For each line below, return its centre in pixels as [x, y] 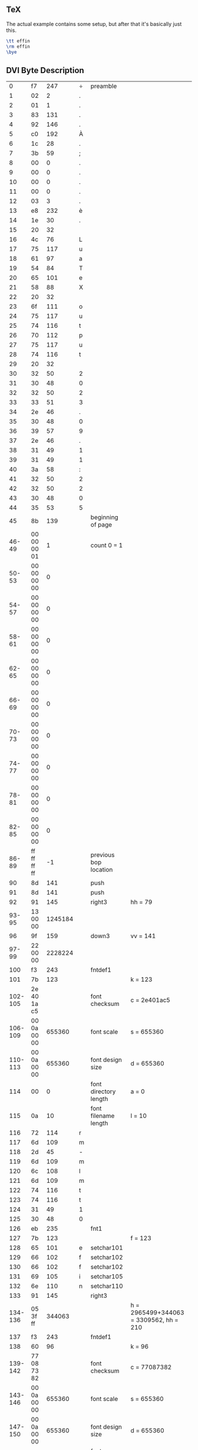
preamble [104, 86]
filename [103, 1116]
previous [103, 855]
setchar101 [107, 1248]
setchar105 [107, 1277]
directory [103, 1091]
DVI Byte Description [45, 70]
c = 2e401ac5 [151, 1000]
